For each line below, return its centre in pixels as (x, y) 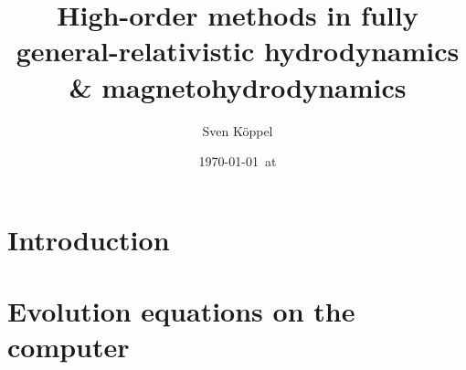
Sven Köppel (238, 130)
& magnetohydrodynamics (238, 86)
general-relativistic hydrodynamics (238, 51)
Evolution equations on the (181, 311)
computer (69, 347)
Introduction (89, 239)
